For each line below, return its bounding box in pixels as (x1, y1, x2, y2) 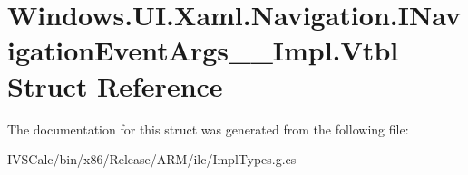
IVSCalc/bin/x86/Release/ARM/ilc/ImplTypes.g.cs (7, 150, 297, 169)
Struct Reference (7, 67, 223, 104)
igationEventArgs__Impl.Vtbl (7, 32, 399, 69)
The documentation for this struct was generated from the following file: (7, 119, 409, 138)
